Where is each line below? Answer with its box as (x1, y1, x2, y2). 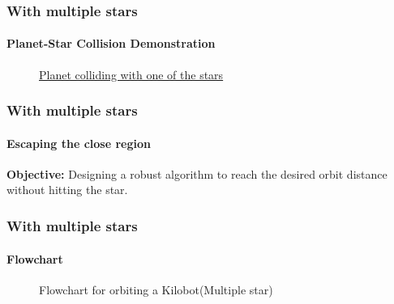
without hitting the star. (6, 181, 128, 198)
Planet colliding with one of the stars (39, 65, 224, 82)
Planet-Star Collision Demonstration (6, 35, 216, 52)
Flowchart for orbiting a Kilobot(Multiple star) (39, 281, 273, 298)
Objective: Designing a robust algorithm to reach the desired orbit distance (6, 165, 388, 182)
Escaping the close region (6, 134, 151, 151)
